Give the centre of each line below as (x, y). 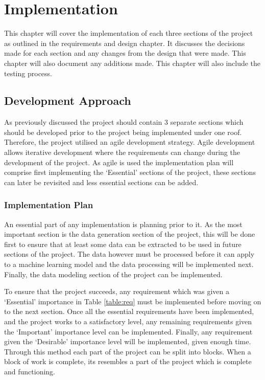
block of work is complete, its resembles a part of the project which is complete (128, 361)
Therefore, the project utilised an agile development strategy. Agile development (130, 142)
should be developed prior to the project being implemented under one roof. (123, 132)
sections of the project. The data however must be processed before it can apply (129, 254)
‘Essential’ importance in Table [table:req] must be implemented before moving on (133, 301)
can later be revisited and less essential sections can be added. (101, 182)
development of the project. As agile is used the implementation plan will (119, 162)
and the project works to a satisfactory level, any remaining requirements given (128, 321)
